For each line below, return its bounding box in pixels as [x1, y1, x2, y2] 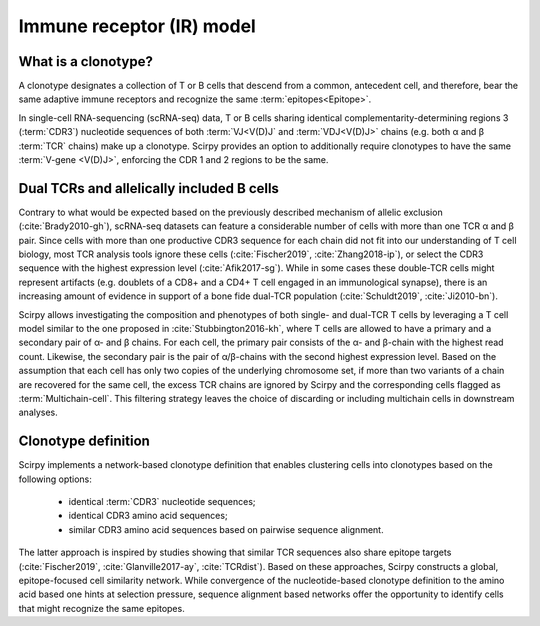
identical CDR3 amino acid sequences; [68, 510, 229, 522]
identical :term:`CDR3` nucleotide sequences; [68, 496, 256, 508]
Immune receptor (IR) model [18, 15, 257, 37]
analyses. [18, 406, 59, 419]
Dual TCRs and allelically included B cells [18, 180, 280, 197]
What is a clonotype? [18, 53, 154, 70]
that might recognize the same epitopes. [18, 602, 185, 614]
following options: [18, 473, 92, 485]
